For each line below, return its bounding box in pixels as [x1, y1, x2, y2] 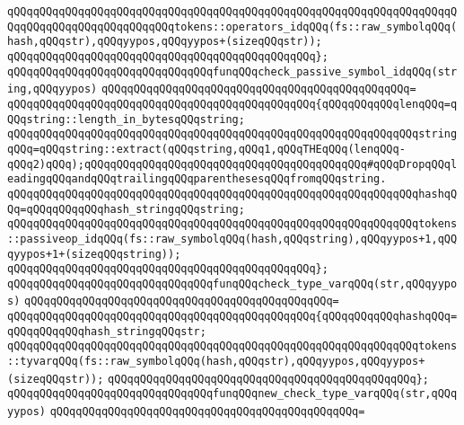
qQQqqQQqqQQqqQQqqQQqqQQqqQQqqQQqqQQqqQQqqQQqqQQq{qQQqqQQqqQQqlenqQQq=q [7, 97, 458, 111]
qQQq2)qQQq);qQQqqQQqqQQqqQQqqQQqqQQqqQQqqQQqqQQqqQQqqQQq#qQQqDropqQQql [7, 157, 458, 171]
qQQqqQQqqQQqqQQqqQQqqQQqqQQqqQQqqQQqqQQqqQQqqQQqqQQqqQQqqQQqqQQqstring [7, 128, 458, 141]
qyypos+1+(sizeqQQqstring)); [7, 247, 181, 261]
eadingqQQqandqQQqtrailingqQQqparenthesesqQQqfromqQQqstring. [7, 173, 387, 186]
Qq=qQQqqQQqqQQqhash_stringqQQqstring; [7, 202, 245, 216]
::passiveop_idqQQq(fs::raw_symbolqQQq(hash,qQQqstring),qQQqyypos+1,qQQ [7, 232, 458, 245]
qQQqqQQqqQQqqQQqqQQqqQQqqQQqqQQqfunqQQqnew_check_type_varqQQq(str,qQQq [7, 387, 458, 401]
